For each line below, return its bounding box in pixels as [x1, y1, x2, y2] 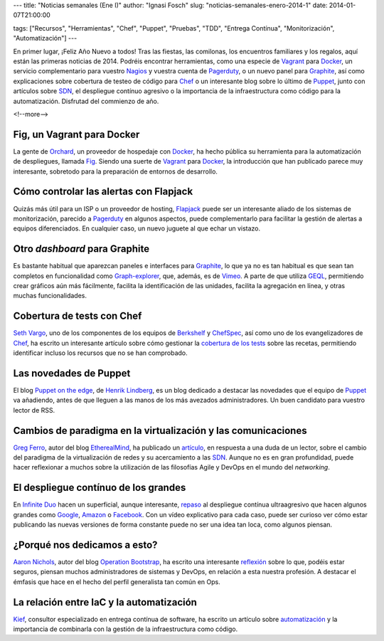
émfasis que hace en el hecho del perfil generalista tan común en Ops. [13, 577, 220, 586]
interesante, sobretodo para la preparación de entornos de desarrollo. [13, 167, 218, 176]
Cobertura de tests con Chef [13, 310, 142, 322]
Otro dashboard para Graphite [13, 243, 150, 255]
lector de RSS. [13, 406, 55, 414]
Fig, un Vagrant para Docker [13, 128, 140, 140]
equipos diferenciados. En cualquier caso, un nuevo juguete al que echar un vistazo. [13, 224, 261, 233]
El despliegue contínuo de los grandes [13, 482, 186, 494]
